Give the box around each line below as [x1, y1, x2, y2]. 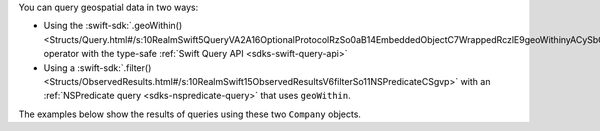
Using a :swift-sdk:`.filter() [43, 61, 152, 74]
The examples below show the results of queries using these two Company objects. [18, 108, 362, 120]
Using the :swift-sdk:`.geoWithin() [43, 20, 183, 32]
